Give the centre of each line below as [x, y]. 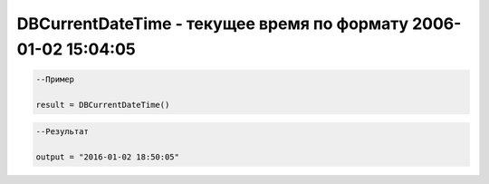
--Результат [62, 132]
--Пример [55, 79]
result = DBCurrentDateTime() [103, 105]
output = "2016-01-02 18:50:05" [108, 157]
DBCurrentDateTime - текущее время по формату [213, 24]
